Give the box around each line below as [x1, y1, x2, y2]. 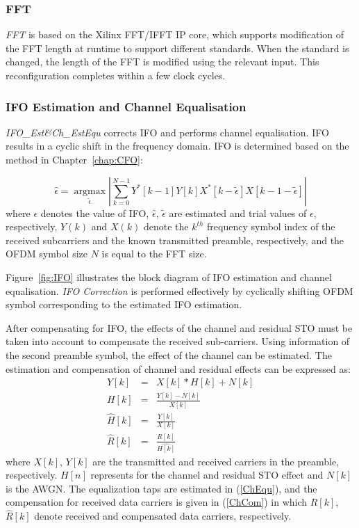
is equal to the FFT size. [101, 246, 207, 261]
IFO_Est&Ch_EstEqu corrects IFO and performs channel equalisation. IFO [6, 125, 329, 139]
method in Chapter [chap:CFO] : [6, 152, 143, 166]
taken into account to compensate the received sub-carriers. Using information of [6, 334, 350, 349]
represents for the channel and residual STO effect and [90, 467, 324, 482]
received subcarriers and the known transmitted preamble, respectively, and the [6, 232, 344, 247]
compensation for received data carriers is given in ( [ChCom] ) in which [6, 495, 308, 509]
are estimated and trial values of [169, 205, 307, 220]
